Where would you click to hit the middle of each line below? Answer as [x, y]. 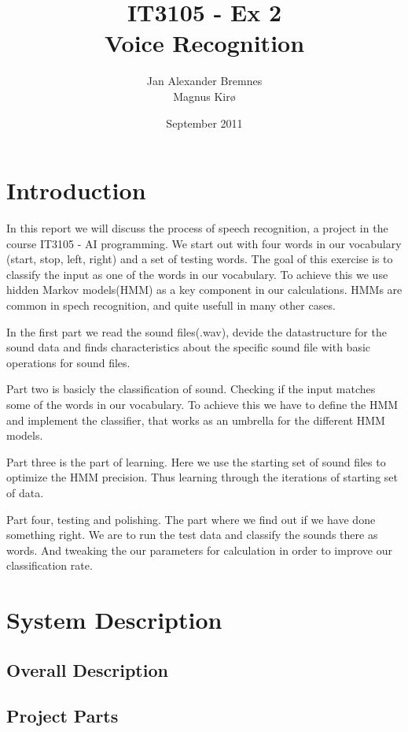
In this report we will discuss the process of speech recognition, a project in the [197, 228]
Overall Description [87, 669]
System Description [114, 620]
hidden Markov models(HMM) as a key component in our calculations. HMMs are [204, 290]
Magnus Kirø [204, 96]
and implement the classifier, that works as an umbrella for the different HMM [196, 420]
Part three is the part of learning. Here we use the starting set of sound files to [196, 461]
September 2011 [204, 123]
